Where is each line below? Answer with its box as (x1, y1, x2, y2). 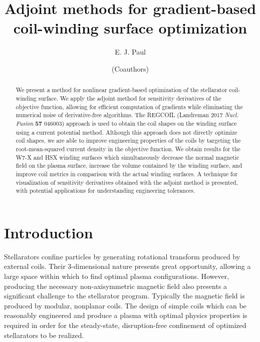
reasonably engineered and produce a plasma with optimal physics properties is (4, 310, 247, 320)
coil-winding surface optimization (13, 18, 247, 38)
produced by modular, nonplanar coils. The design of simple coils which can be (4, 300, 246, 310)
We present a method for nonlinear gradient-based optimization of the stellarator (16, 86, 227, 94)
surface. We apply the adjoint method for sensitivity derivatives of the (38, 94, 221, 102)
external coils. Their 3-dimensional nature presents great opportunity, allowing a (4, 261, 251, 271)
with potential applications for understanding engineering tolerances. (16, 186, 195, 195)
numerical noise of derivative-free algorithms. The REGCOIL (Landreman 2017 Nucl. (16, 111, 239, 119)
